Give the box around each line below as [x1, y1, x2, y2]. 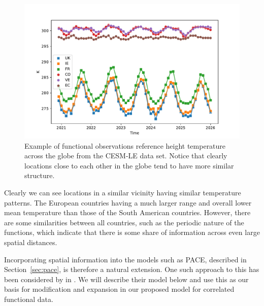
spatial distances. [4, 236, 57, 247]
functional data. [4, 293, 53, 304]
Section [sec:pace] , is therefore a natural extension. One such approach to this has [4, 264, 259, 275]
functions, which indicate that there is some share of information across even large [4, 227, 260, 237]
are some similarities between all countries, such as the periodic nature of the [4, 217, 244, 227]
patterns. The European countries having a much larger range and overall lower [4, 197, 252, 208]
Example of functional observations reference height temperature [24, 140, 226, 151]
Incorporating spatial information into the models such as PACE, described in [4, 254, 247, 264]
